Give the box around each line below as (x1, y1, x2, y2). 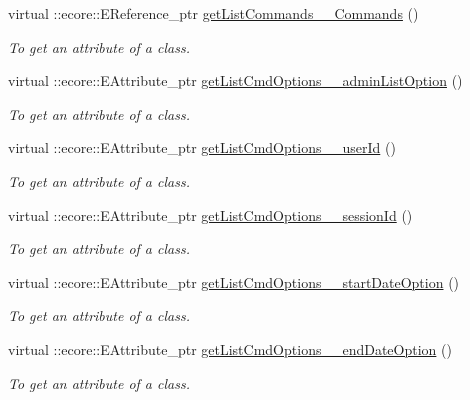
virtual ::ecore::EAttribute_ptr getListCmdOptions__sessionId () (8, 204, 413, 225)
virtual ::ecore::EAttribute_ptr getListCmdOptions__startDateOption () (8, 271, 460, 292)
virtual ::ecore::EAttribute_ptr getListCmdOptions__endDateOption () (8, 338, 452, 359)
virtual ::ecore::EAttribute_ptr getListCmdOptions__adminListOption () (8, 70, 463, 91)
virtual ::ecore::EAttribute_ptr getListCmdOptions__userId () (8, 137, 396, 158)
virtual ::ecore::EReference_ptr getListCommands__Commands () (8, 3, 419, 23)
